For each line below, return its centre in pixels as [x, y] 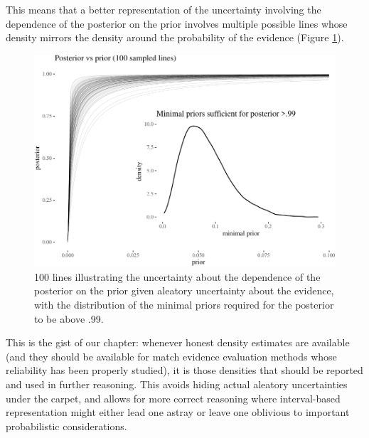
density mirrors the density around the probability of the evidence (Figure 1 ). [175, 37]
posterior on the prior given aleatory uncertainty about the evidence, [184, 290]
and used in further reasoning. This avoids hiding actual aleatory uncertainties [177, 384]
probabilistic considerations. [66, 426]
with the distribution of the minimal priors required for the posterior [184, 305]
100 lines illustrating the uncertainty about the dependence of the [177, 276]
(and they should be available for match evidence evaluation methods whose [171, 356]
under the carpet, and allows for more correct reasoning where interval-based [173, 398]
